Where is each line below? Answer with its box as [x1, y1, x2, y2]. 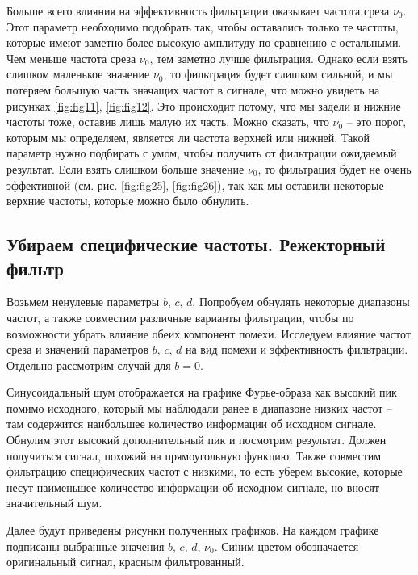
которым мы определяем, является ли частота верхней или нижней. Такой [6, 128, 370, 145]
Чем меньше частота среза [6, 49, 136, 66]
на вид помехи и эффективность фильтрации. [185, 341, 408, 358]
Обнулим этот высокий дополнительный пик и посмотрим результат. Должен [6, 431, 387, 448]
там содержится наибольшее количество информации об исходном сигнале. [6, 415, 377, 432]
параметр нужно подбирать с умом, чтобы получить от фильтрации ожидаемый [6, 145, 397, 162]
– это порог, [346, 113, 407, 130]
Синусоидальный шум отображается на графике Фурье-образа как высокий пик [6, 384, 397, 401]
